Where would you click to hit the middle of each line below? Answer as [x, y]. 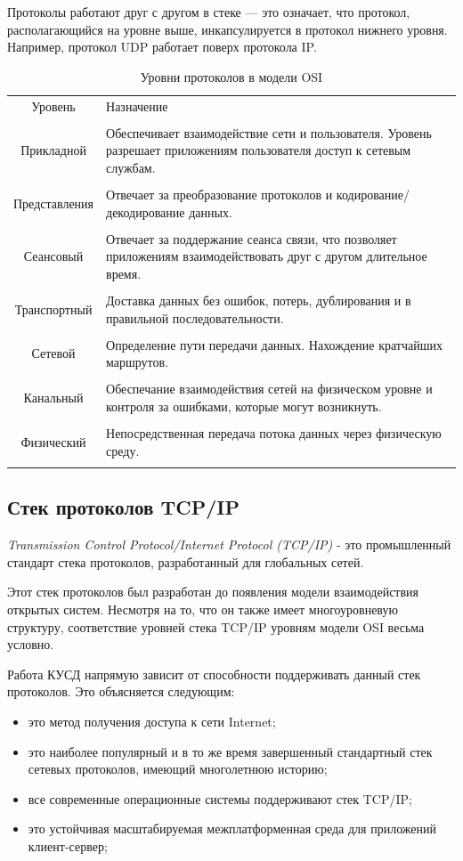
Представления [54, 203]
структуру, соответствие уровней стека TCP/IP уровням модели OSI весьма [216, 626]
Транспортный [53, 309]
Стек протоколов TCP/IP [123, 507]
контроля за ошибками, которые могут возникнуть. [244, 406]
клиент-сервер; [68, 845]
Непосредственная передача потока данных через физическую [274, 433]
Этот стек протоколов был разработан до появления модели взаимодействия [213, 592]
